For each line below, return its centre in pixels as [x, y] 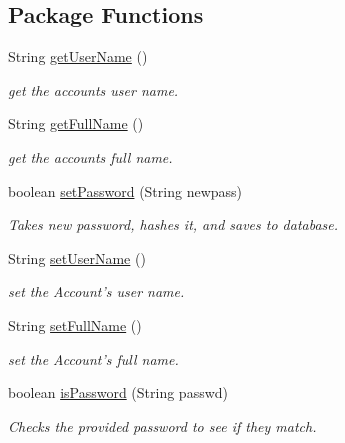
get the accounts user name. [93, 89]
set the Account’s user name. [96, 291]
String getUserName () [78, 56]
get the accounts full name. [90, 156]
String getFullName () [76, 123]
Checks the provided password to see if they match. [162, 425]
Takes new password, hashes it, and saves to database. [173, 224]
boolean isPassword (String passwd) [118, 392]
